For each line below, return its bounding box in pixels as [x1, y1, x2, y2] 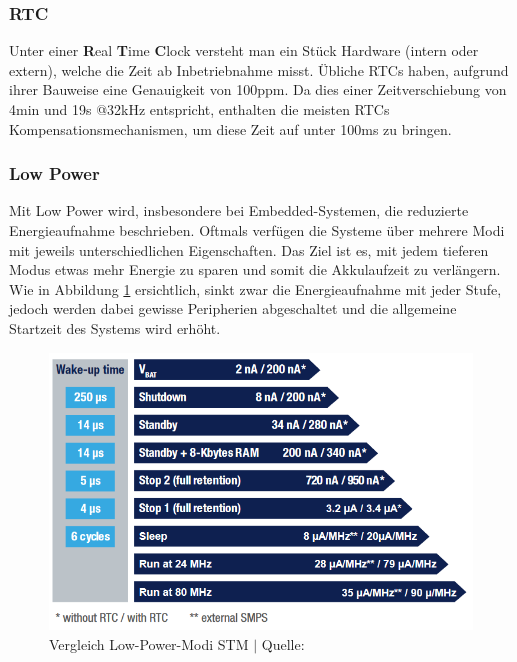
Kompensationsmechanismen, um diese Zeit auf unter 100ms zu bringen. [9, 118, 452, 139]
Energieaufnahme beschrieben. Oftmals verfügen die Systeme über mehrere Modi [9, 220, 505, 240]
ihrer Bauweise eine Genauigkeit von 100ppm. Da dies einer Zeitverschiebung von [9, 79, 507, 100]
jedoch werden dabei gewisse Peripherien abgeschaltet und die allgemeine [9, 298, 457, 319]
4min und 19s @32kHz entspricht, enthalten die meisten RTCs [9, 99, 390, 119]
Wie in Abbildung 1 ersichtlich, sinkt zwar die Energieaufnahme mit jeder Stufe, [9, 278, 502, 299]
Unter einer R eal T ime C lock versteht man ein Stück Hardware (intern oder [9, 40, 479, 61]
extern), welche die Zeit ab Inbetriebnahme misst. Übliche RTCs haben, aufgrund [9, 59, 509, 80]
